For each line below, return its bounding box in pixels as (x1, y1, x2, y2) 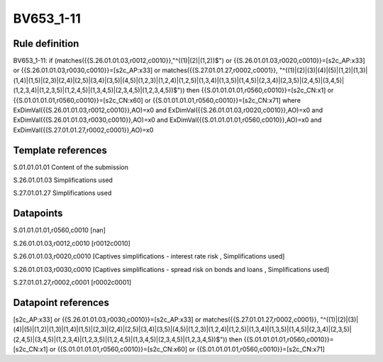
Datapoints (13, 208, 63, 220)
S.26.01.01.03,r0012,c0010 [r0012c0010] (13, 239, 131, 247)
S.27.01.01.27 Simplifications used (13, 188, 112, 198)
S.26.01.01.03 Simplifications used (13, 176, 113, 184)
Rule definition (13, 38, 79, 50)
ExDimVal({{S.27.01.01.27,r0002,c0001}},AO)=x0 (13, 125, 154, 134)
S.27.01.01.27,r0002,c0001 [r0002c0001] (13, 278, 132, 286)
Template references (13, 144, 108, 156)
